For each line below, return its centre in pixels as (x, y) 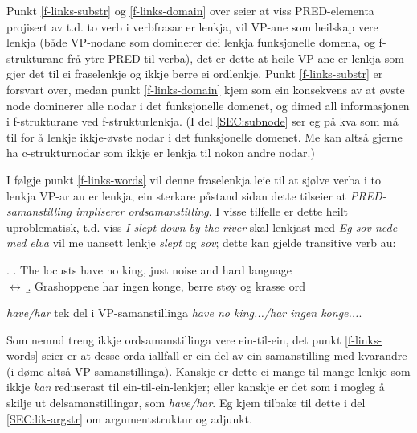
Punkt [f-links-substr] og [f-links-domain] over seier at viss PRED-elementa (190, 10)
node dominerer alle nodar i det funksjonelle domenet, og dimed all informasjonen (208, 105)
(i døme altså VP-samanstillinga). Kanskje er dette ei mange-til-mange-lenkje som (208, 371)
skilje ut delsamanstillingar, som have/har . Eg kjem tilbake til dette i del (186, 403)
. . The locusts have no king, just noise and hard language (149, 269)
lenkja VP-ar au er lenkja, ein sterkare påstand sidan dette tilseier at (177, 195)
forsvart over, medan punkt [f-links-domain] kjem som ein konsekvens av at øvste (206, 89)
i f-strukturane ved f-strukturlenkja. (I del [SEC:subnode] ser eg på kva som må (202, 121)
